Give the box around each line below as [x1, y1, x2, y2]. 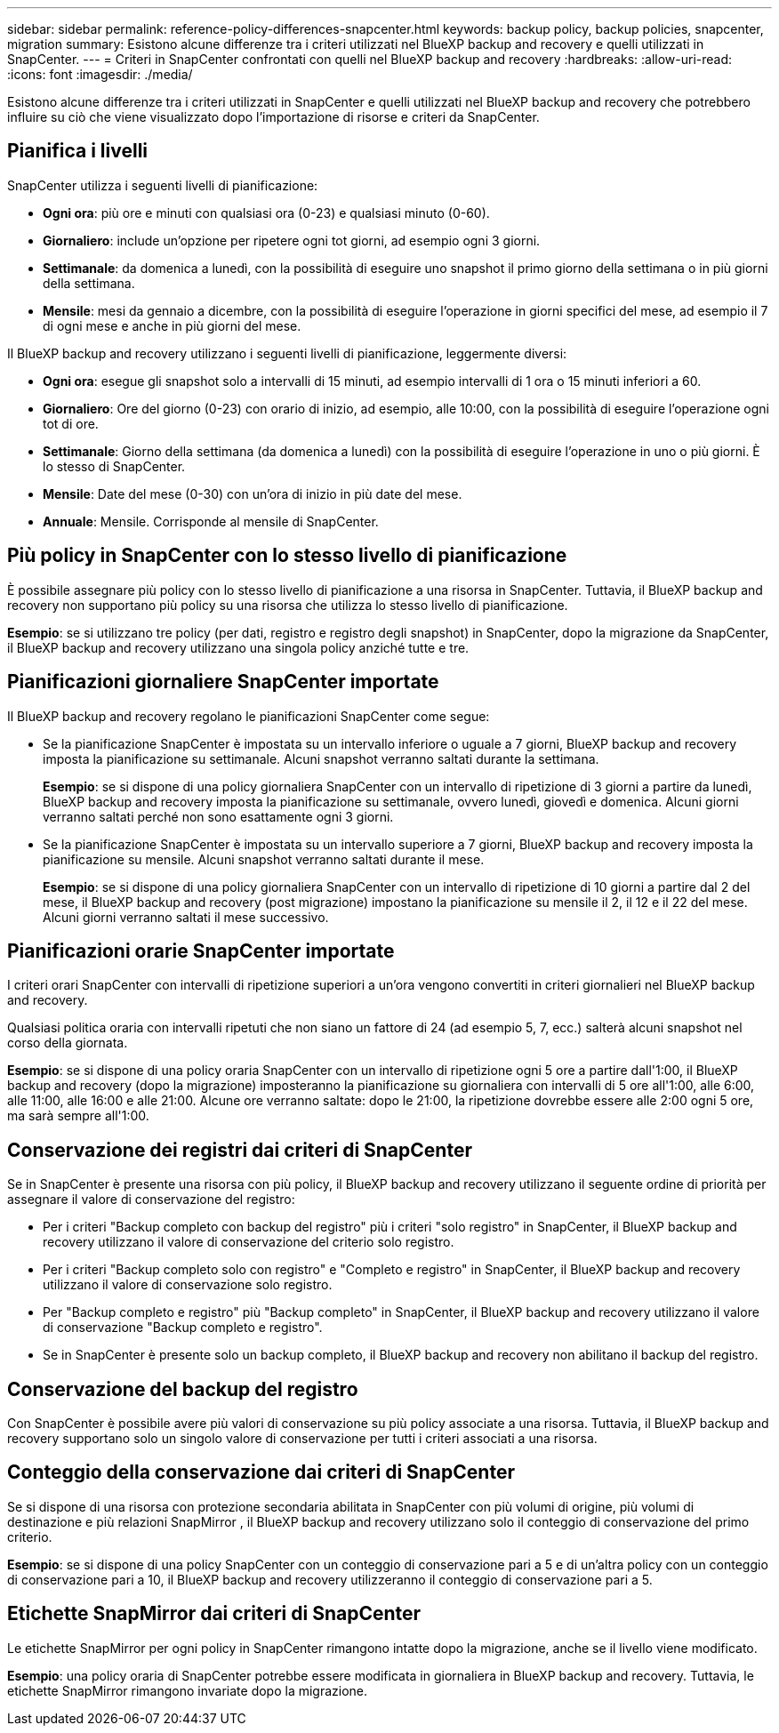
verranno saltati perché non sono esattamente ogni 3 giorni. [43, 808, 394, 824]
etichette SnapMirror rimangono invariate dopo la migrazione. [7, 1682, 368, 1698]
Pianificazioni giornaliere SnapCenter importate [7, 670, 439, 694]
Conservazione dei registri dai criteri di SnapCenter [7, 1138, 472, 1161]
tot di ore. [43, 415, 99, 431]
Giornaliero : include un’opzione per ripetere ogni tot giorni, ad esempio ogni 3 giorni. [43, 232, 541, 248]
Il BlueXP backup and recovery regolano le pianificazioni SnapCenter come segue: [7, 708, 490, 724]
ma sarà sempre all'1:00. [7, 1108, 149, 1124]
